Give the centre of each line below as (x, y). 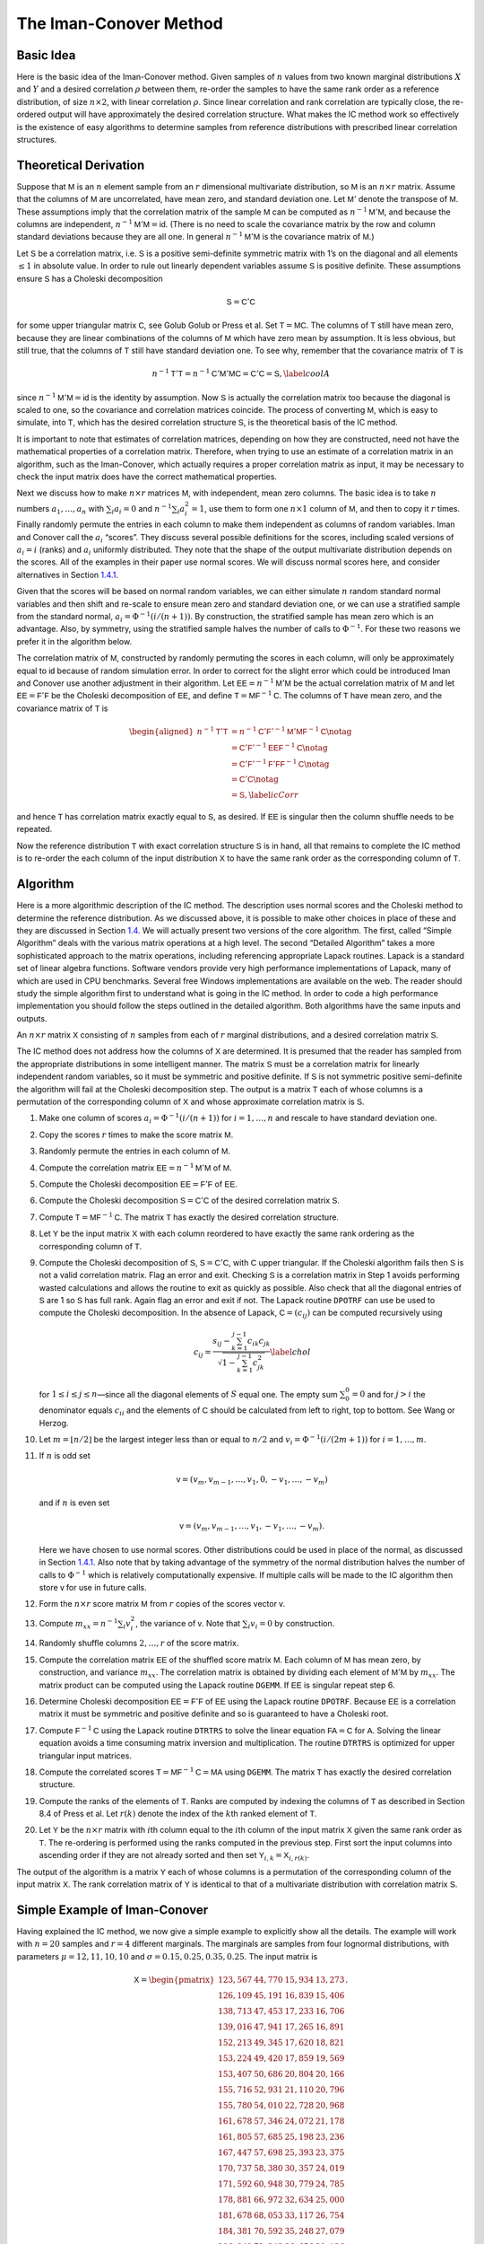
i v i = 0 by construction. (291, 1624)
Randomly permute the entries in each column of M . (134, 1151)
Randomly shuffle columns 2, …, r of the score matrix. (139, 1644)
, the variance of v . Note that (188, 1623)
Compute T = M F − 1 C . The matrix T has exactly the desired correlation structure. (189, 1217)
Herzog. (54, 1423)
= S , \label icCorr (265, 795)
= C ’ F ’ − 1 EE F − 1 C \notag (279, 747)
